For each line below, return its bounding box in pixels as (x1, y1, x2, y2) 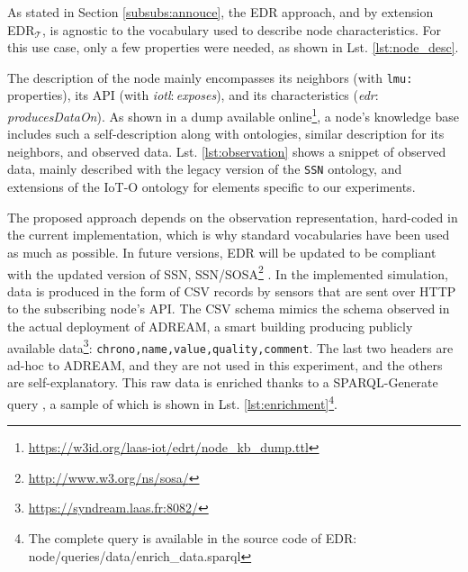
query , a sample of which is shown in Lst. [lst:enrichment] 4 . (7, 392, 338, 413)
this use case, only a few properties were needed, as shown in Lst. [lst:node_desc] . (7, 38, 459, 57)
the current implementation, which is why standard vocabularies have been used (7, 225, 450, 244)
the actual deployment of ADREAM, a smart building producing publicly (7, 316, 413, 335)
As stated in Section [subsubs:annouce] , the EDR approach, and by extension (7, 3, 434, 21)
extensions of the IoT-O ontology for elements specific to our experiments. (7, 177, 416, 196)
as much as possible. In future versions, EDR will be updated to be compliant (7, 242, 436, 261)
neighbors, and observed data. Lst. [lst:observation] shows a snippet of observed (7, 141, 446, 160)
